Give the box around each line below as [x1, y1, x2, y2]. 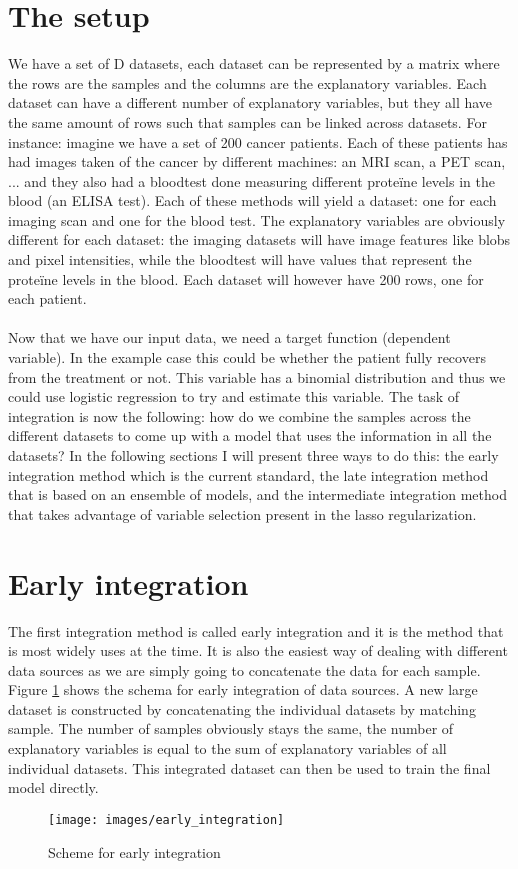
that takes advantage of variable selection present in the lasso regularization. [8, 503, 477, 524]
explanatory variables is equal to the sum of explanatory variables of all [8, 738, 447, 759]
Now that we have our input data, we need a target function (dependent [8, 327, 451, 348]
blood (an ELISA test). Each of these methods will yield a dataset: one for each [8, 190, 497, 211]
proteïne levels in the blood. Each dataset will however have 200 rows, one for [8, 268, 484, 289]
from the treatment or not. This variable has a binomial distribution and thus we [8, 366, 506, 387]
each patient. [8, 288, 87, 309]
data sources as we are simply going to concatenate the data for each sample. [8, 659, 481, 680]
